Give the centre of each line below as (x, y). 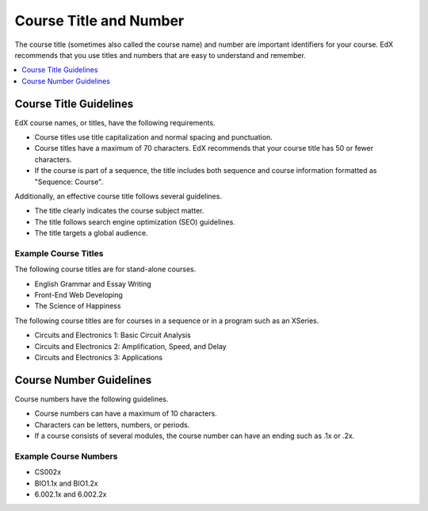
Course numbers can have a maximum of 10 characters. (126, 413)
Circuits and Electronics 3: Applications (98, 358)
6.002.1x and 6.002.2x (71, 494)
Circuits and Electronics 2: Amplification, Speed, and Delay (130, 346)
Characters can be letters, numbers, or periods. (112, 425)
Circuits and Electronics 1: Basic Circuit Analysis (113, 335)
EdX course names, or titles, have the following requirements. (115, 122)
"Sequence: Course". (69, 182)
